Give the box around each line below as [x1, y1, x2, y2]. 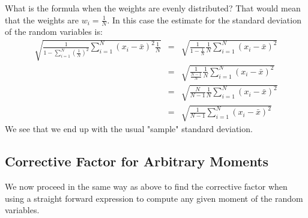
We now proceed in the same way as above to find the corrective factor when [5, 180, 288, 193]
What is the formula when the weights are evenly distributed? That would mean [5, 2, 301, 14]
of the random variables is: [5, 25, 103, 38]
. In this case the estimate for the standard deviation [107, 13, 301, 26]
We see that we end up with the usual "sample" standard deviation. [5, 123, 253, 135]
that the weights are [5, 13, 79, 26]
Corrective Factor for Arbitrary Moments [5, 152, 269, 171]
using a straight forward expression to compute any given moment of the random [5, 192, 303, 204]
